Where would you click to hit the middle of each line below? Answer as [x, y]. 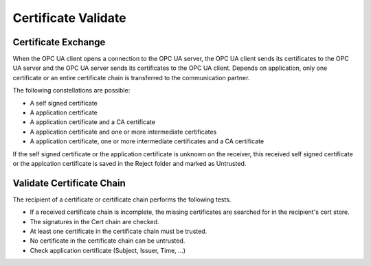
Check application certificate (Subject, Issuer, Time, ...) [108, 250]
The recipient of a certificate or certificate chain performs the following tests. [122, 199]
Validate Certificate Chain [69, 183]
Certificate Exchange [59, 42]
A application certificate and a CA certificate [93, 122]
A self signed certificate [64, 103]
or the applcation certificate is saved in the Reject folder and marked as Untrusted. [130, 163]
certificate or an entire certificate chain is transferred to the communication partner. [131, 77]
